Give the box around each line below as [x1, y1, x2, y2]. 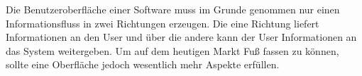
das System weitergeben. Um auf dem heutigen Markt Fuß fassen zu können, [6, 43, 339, 58]
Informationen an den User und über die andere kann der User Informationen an [6, 30, 357, 44]
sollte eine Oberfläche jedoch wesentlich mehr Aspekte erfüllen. [6, 57, 280, 72]
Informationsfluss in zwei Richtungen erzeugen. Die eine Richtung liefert [6, 15, 319, 30]
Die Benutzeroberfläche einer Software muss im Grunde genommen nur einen [6, 2, 340, 16]
